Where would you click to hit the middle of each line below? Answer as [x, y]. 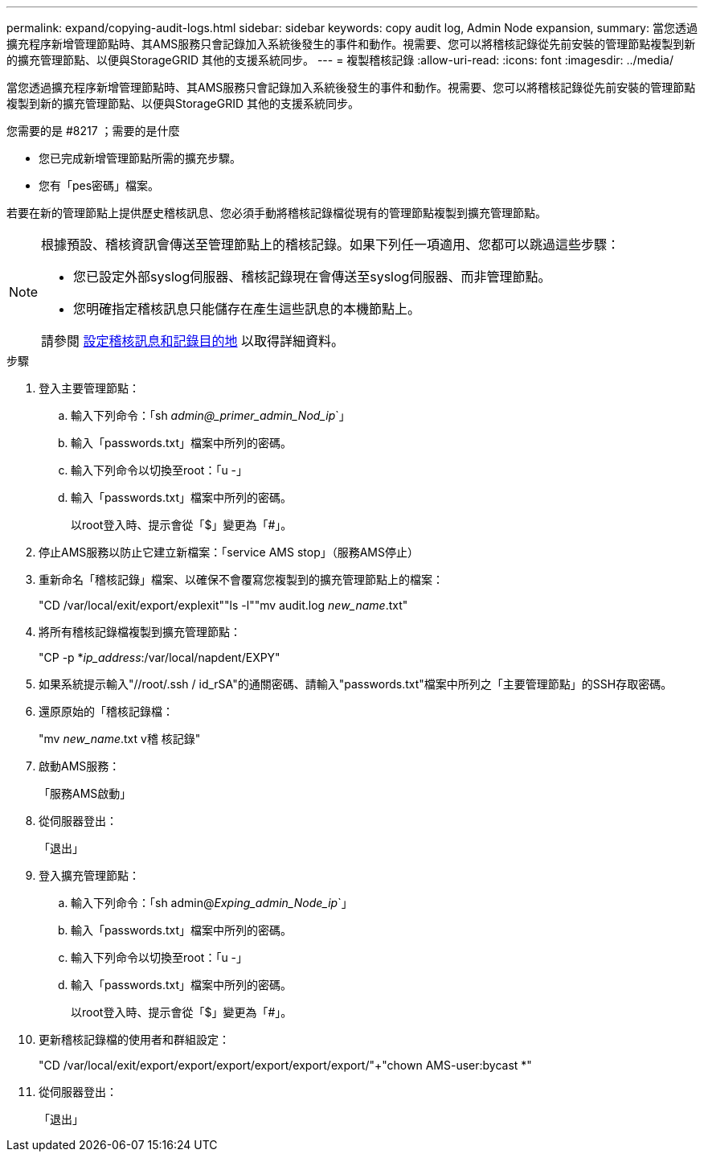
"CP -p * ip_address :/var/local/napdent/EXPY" [160, 657]
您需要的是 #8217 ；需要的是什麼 [93, 131]
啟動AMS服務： [80, 766]
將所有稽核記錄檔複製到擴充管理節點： [140, 632]
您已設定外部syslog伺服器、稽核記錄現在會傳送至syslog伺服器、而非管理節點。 [312, 277]
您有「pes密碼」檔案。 [99, 185]
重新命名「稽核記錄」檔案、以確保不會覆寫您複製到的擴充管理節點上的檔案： [241, 579]
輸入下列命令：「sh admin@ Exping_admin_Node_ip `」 [212, 903]
